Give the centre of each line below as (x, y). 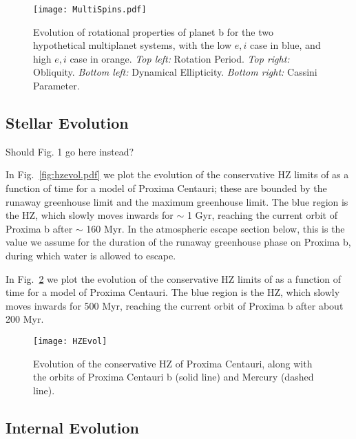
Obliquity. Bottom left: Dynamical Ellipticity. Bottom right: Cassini (175, 72)
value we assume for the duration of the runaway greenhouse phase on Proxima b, (178, 242)
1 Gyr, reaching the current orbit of (262, 215)
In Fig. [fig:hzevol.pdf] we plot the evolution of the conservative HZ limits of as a (177, 174)
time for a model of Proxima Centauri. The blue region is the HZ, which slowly (173, 292)
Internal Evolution (72, 427)
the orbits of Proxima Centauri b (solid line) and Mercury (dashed (174, 377)
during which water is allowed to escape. (91, 255)
